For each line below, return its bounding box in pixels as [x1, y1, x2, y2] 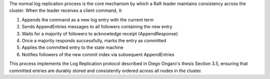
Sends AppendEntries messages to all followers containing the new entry [21, 24, 172, 30]
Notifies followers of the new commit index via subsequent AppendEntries [21, 51, 174, 57]
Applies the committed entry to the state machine [21, 45, 123, 51]
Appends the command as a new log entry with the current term [21, 16, 154, 22]
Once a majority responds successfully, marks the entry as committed [21, 37, 166, 43]
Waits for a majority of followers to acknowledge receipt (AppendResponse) [21, 30, 178, 37]
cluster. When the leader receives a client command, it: [9, 7, 122, 13]
